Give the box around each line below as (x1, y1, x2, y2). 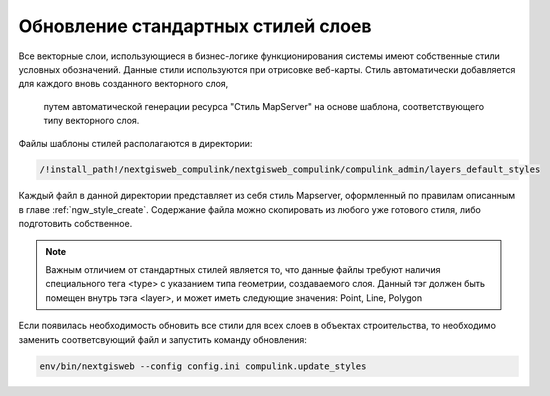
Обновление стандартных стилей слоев (18, 15, 372, 37)
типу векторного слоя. (43, 115, 140, 127)
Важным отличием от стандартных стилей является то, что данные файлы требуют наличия (45, 264, 441, 276)
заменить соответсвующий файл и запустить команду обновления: (18, 333, 307, 345)
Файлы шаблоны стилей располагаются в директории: (18, 137, 253, 149)
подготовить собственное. (18, 218, 133, 230)
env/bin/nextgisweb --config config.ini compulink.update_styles (39, 360, 367, 372)
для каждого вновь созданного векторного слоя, (18, 78, 229, 90)
